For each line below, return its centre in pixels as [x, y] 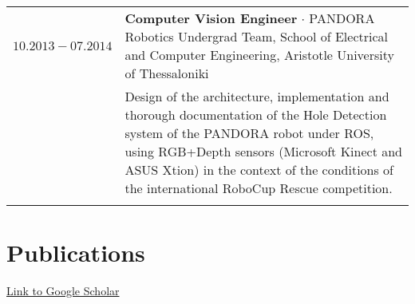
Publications [76, 253]
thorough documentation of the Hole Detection [256, 114]
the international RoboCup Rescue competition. [259, 188]
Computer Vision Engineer [211, 18]
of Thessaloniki [167, 73]
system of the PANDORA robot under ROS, [249, 133]
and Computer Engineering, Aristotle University [259, 55]
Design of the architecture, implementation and [257, 96]
